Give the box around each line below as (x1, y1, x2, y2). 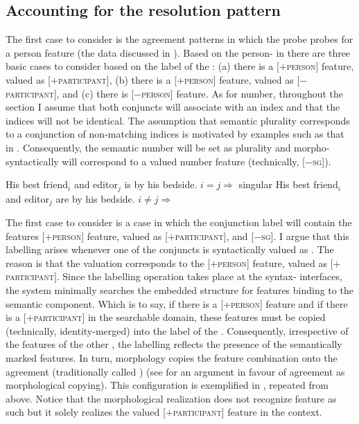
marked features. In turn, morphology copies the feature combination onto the (6, 350, 338, 365)
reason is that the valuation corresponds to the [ (6, 255, 211, 270)
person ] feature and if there (231, 296, 348, 311)
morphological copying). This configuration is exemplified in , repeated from (6, 378, 329, 392)
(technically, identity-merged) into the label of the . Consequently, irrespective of (6, 323, 349, 338)
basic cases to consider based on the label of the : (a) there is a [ (6, 59, 279, 73)
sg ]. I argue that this (261, 228, 349, 243)
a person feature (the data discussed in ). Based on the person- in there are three (6, 45, 351, 59)
